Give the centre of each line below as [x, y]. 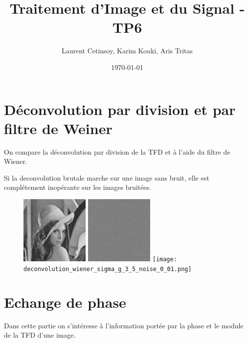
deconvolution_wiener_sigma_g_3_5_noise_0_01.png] [108, 269]
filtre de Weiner [58, 128]
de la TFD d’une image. [40, 335]
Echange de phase [65, 302]
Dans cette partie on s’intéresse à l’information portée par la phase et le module [124, 325]
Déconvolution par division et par [120, 109]
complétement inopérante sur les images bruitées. [78, 187]
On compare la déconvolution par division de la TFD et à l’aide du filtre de [117, 151]
